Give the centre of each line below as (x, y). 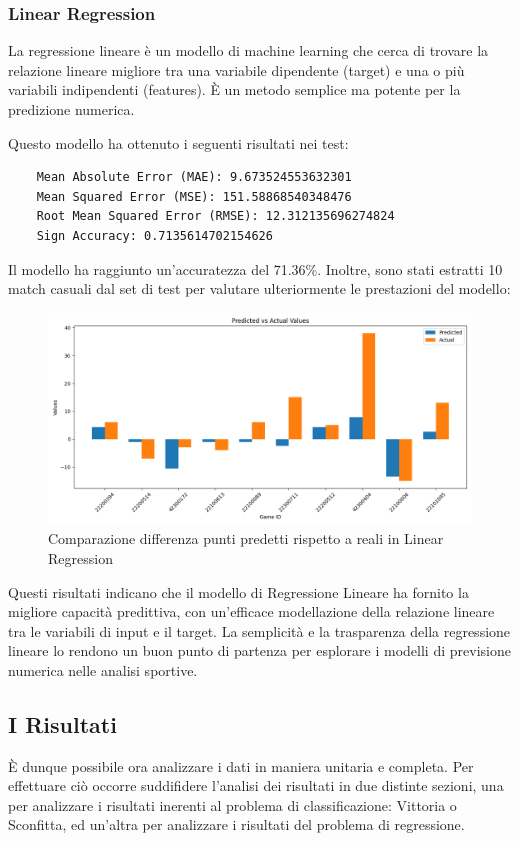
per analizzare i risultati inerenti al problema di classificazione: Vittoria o (232, 804)
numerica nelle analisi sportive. (103, 669)
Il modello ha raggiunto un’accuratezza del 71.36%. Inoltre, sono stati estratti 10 (255, 268)
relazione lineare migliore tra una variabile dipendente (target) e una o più (236, 69)
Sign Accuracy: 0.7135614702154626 (154, 235)
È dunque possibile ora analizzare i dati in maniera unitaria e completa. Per (241, 765)
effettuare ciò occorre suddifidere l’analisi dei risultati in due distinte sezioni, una (256, 785)
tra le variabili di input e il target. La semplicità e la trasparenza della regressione (259, 630)
